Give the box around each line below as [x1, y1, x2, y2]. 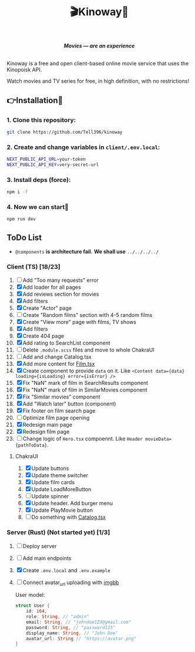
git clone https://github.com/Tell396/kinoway [6, 129, 123, 135]
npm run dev [6, 216, 36, 222]
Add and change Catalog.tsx [22, 353, 92, 360]
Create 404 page [22, 333, 64, 340]
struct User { [15, 603, 50, 609]
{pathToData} [15, 442, 48, 448]
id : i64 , [26, 609, 48, 614]
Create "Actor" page [22, 305, 72, 312]
